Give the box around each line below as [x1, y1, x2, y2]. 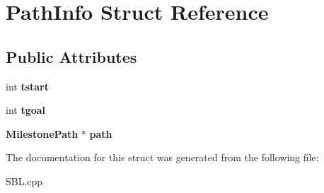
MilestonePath [6, 126, 79, 141]
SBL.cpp [6, 173, 43, 188]
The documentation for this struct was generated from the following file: [6, 150, 319, 165]
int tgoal [6, 103, 46, 117]
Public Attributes [6, 45, 137, 67]
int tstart [6, 78, 49, 93]
